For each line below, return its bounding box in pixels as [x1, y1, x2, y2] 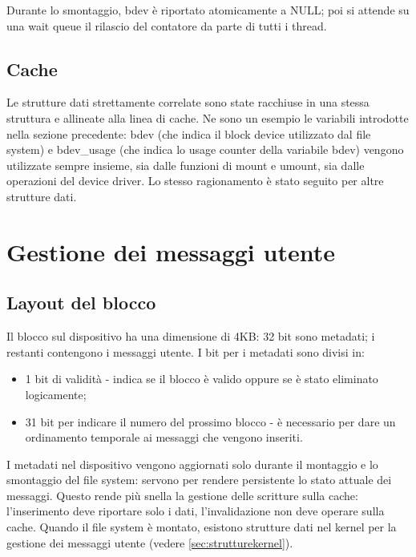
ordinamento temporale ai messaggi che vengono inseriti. [25, 429, 303, 446]
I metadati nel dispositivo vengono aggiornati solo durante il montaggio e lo [6, 455, 378, 472]
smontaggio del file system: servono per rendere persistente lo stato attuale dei [6, 471, 392, 488]
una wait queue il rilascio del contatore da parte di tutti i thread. [6, 17, 327, 34]
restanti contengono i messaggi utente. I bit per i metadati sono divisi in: [6, 343, 365, 360]
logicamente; [25, 385, 87, 402]
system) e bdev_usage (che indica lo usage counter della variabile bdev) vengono [6, 141, 404, 158]
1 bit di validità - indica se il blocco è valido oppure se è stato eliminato [25, 370, 378, 387]
